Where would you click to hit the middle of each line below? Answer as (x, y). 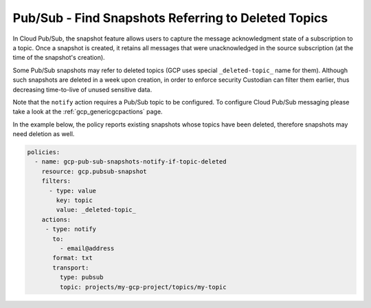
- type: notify (70, 229)
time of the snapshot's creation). (59, 58)
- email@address (87, 248)
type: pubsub (81, 277)
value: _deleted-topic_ (96, 210)
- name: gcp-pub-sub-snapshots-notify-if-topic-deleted (131, 162)
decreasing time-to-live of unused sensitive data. (82, 89)
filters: (56, 181)
